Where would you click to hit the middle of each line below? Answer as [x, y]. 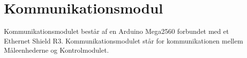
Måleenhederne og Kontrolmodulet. [56, 50]
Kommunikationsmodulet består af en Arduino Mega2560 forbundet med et [116, 31]
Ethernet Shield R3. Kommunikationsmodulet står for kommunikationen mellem [123, 40]
